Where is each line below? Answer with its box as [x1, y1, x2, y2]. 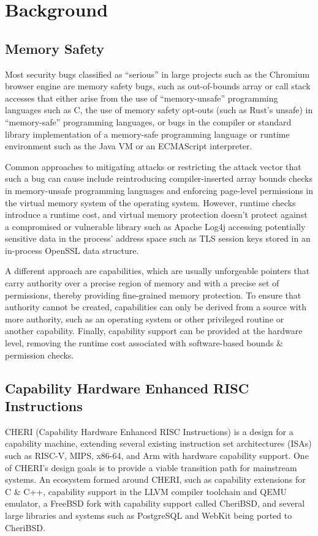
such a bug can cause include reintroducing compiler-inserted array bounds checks [5, 172, 312, 185]
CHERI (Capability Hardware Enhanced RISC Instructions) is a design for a [5, 425, 293, 437]
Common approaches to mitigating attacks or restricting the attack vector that [5, 160, 301, 173]
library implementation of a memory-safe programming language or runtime [5, 127, 290, 140]
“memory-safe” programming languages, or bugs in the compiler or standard [5, 115, 292, 128]
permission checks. [5, 348, 74, 361]
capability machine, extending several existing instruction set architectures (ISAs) [5, 437, 312, 450]
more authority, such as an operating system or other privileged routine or [5, 312, 284, 325]
